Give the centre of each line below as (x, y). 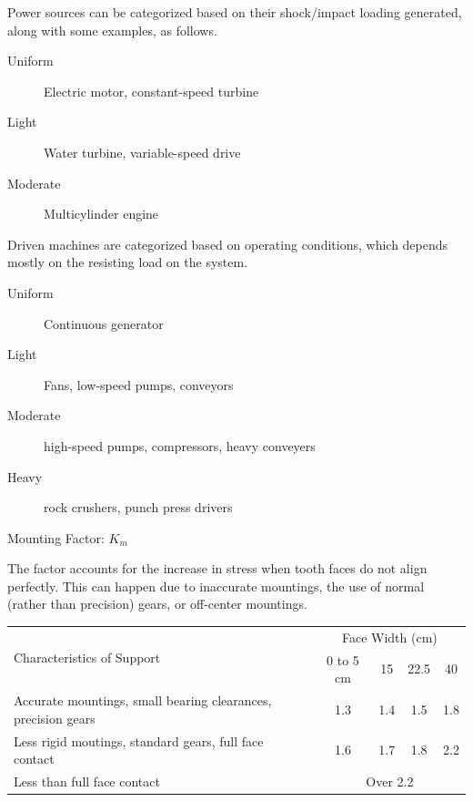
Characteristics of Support (87, 658)
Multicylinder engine (101, 214)
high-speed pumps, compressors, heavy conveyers (180, 445)
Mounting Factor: (56, 537)
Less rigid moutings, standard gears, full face (139, 740)
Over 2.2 (390, 781)
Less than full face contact (87, 781)
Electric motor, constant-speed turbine (151, 91)
